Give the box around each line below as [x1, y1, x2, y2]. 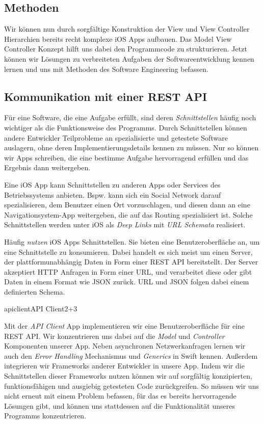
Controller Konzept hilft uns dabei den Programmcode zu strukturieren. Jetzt [4, 43, 247, 54]
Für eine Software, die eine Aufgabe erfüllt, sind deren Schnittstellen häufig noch [4, 112, 256, 123]
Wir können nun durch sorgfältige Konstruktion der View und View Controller [4, 23, 250, 34]
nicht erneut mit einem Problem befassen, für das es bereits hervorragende [4, 390, 236, 401]
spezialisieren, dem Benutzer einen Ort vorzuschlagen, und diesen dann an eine [4, 199, 250, 210]
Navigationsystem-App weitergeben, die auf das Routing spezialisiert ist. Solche [4, 209, 253, 220]
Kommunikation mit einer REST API [4, 88, 207, 104]
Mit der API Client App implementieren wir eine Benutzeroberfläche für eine [4, 321, 245, 331]
